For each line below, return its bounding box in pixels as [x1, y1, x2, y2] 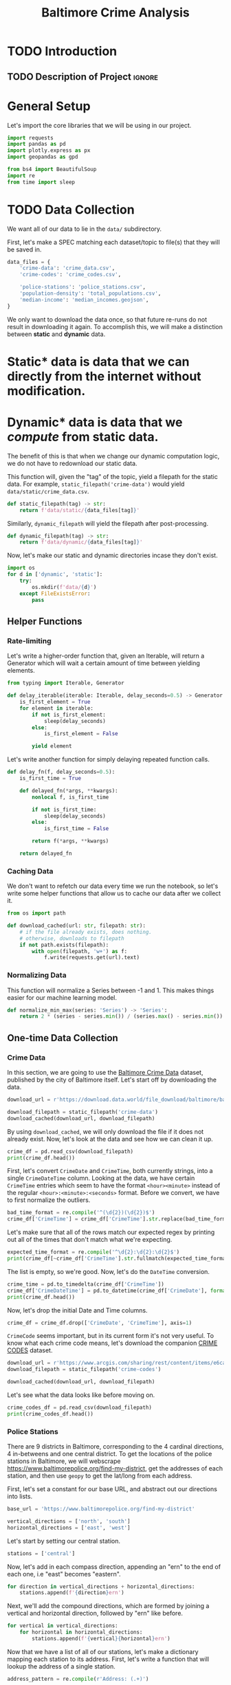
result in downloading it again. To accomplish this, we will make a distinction [7, 322, 223, 331]
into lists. [7, 1493, 33, 1501]
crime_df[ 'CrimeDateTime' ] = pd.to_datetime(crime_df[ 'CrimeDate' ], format [7, 1287, 229, 1294]
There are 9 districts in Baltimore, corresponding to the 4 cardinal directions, [7, 1442, 224, 1451]
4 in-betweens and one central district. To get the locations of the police [7, 1450, 212, 1458]
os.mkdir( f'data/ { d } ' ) [32, 583, 97, 590]
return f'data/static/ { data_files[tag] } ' [19, 506, 140, 513]
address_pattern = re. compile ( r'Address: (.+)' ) [7, 1675, 149, 1682]
